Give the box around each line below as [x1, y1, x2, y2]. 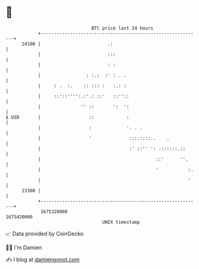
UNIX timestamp [102, 219, 140, 225]
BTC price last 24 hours [91, 25, 153, 31]
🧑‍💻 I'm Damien [5, 244, 43, 251]
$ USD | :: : [5, 114, 129, 120]
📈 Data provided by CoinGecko [5, 230, 84, 237]
